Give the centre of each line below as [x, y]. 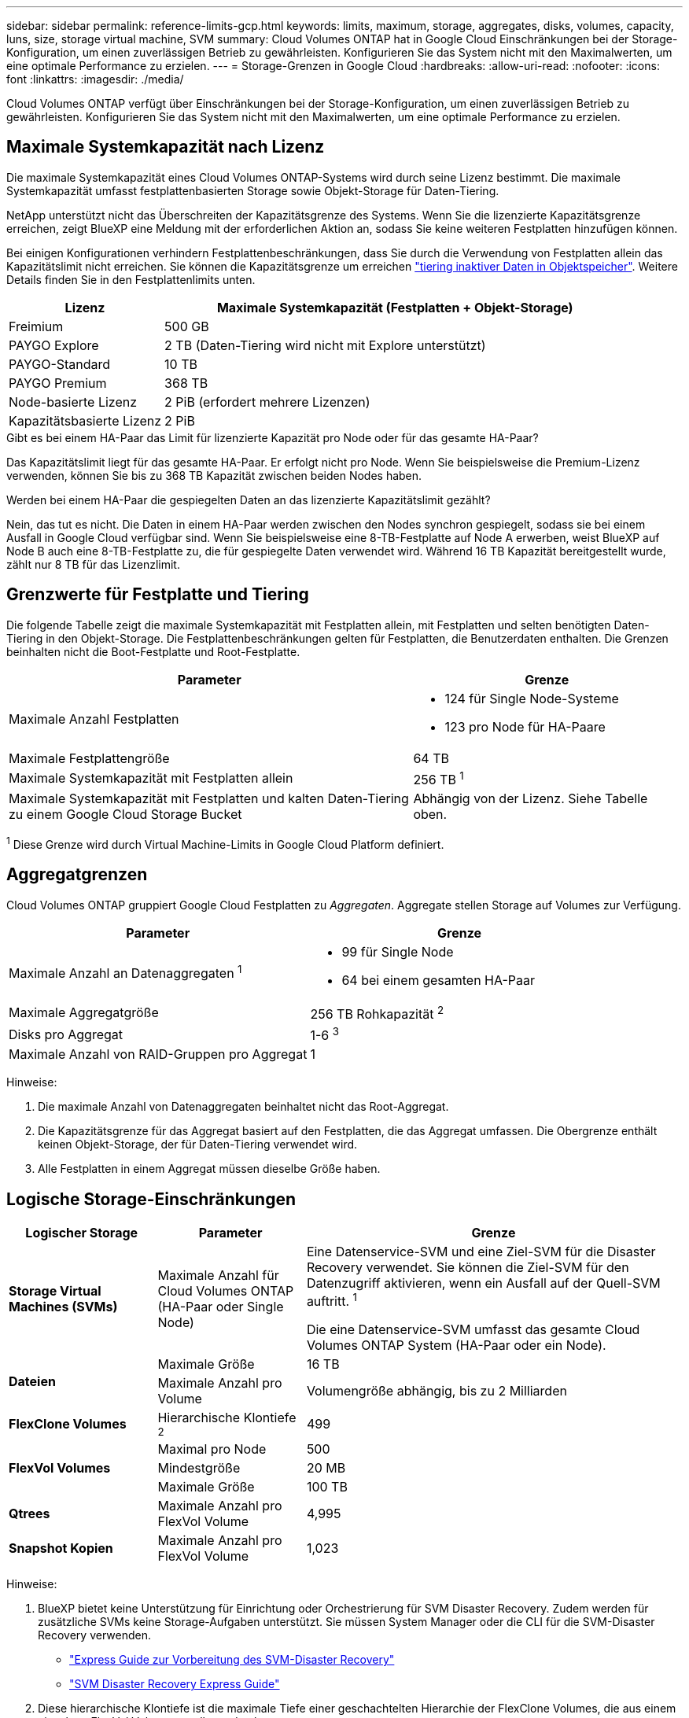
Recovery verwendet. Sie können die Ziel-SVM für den [468, 1268]
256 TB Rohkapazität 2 [377, 1012]
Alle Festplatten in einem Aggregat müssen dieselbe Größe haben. [209, 1169]
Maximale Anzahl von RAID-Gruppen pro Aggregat [158, 1054]
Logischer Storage [82, 1233]
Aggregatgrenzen [77, 875]
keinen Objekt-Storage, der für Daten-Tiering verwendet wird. [198, 1145]
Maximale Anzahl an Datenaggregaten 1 [125, 972]
